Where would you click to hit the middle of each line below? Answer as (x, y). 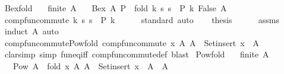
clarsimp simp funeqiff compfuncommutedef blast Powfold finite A (137, 54)
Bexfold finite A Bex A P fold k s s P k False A (116, 8)
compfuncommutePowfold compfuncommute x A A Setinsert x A (132, 42)
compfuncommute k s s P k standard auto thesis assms (142, 19)
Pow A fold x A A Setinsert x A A (90, 65)
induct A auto (31, 31)
